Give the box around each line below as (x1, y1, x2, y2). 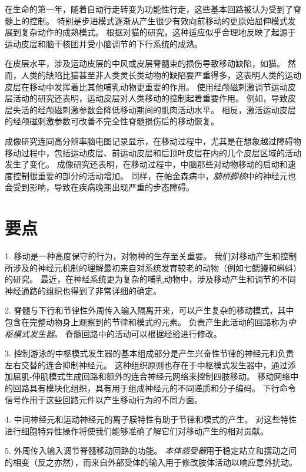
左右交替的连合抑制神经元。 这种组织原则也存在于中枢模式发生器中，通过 (5, 358, 288, 371)
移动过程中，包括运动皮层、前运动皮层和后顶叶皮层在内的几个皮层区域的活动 (5, 146, 301, 159)
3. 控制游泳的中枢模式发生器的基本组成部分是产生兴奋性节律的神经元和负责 (5, 347, 294, 359)
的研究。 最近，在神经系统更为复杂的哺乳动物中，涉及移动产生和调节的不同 (5, 273, 296, 285)
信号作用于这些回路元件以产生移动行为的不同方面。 (5, 393, 202, 405)
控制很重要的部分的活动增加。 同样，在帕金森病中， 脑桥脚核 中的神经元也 (12, 169, 296, 181)
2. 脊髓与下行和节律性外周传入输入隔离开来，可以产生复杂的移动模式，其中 (5, 304, 294, 316)
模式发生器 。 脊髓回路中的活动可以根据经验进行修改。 (12, 327, 222, 339)
